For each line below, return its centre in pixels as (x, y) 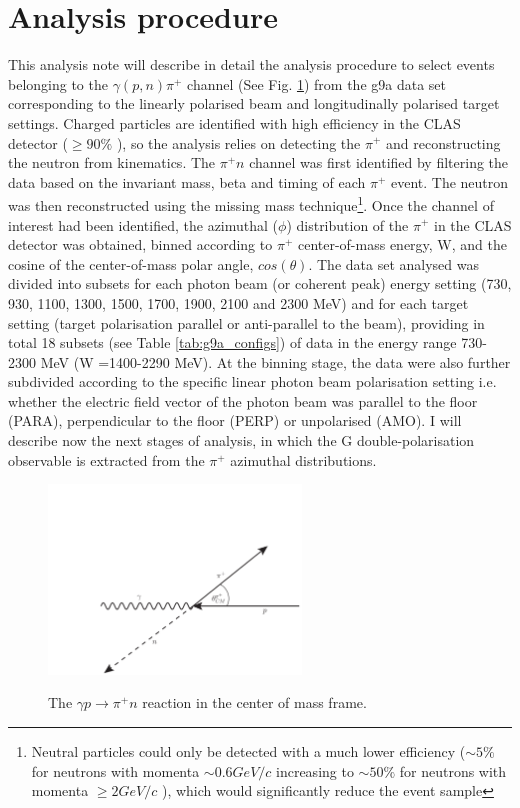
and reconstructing (443, 142)
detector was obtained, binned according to (140, 244)
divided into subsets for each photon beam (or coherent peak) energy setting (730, (260, 283)
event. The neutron (449, 181)
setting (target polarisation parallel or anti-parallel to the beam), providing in (246, 322)
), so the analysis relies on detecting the (238, 142)
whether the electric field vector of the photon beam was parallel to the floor (243, 400)
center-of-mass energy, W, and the (402, 244)
